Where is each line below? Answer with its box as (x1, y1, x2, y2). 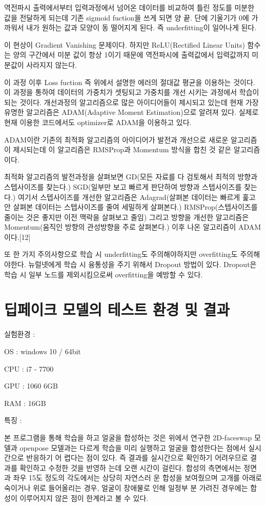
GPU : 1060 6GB (4, 380, 58, 391)
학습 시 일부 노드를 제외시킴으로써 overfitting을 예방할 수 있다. (4, 269, 203, 279)
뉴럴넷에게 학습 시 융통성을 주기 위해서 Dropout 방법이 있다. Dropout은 (28, 259, 257, 270)
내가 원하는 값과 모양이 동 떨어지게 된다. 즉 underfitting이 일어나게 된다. (26, 22, 257, 33)
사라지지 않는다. (26, 59, 77, 70)
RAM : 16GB (4, 397, 46, 408)
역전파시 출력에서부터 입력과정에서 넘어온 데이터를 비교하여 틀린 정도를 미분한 (4, 2, 255, 12)
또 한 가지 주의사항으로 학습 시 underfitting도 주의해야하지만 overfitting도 (4, 249, 238, 259)
